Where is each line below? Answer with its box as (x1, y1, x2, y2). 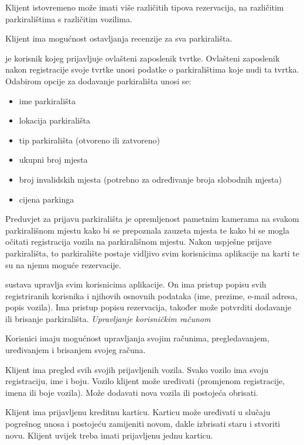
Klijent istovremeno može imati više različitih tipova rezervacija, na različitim (5, 1, 284, 13)
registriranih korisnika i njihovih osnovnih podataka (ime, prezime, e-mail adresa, (5, 289, 298, 302)
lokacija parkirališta (19, 114, 90, 126)
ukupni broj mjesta (19, 153, 88, 166)
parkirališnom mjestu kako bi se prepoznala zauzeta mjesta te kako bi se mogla (5, 224, 290, 236)
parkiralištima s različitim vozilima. (5, 12, 132, 25)
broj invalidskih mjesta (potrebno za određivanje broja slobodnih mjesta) (19, 173, 282, 185)
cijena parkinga (19, 193, 74, 205)
